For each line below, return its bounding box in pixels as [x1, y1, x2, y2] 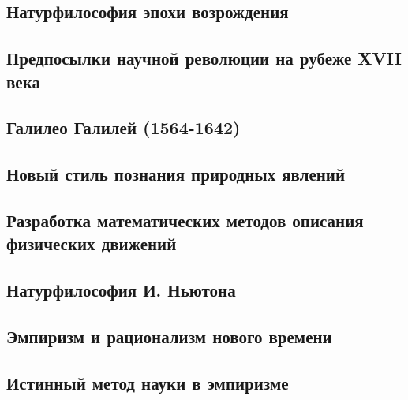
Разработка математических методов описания [6, 207, 364, 232]
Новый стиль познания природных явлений [6, 162, 346, 186]
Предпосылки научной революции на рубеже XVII [6, 46, 402, 70]
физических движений [6, 231, 177, 256]
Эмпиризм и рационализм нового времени [6, 323, 332, 348]
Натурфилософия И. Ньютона [6, 278, 236, 302]
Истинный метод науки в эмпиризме [6, 370, 289, 394]
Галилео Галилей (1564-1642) [6, 115, 241, 140]
